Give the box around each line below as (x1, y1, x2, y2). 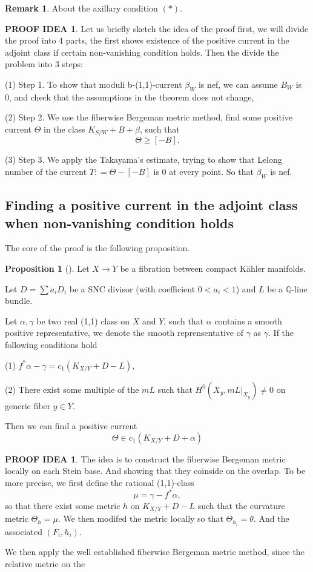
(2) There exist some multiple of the (5, 383, 139, 395)
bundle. (5, 294, 33, 307)
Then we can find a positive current (5, 419, 137, 432)
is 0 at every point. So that (153, 165, 254, 177)
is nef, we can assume (198, 77, 278, 90)
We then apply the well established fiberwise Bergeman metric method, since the (5, 545, 305, 558)
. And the (253, 512, 289, 525)
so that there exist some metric (5, 499, 120, 512)
